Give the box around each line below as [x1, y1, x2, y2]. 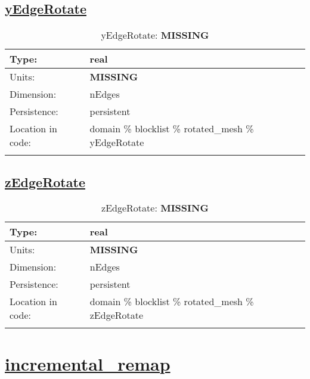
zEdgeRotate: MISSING [101, 201, 209, 215]
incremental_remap [5, 351, 170, 375]
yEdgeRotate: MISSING [101, 28, 209, 42]
